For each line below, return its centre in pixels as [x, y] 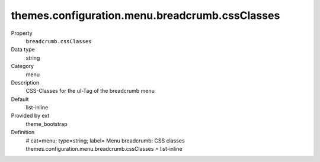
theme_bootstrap [47, 124]
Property [22, 33]
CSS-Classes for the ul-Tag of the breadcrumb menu [90, 91]
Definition [23, 132]
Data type [23, 50]
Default [20, 99]
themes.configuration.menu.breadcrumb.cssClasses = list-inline [104, 149]
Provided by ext [30, 116]
